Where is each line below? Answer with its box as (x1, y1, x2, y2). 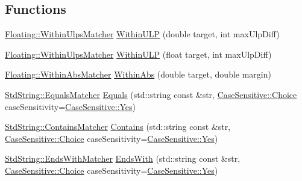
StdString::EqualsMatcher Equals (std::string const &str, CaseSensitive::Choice (5, 88, 297, 100)
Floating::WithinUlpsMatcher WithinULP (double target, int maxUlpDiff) (5, 28, 280, 40)
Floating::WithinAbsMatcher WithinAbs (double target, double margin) (5, 68, 271, 81)
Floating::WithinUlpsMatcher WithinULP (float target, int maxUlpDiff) (5, 48, 272, 60)
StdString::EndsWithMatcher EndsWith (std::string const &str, (5, 152, 241, 165)
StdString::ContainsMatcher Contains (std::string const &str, (5, 120, 231, 133)
